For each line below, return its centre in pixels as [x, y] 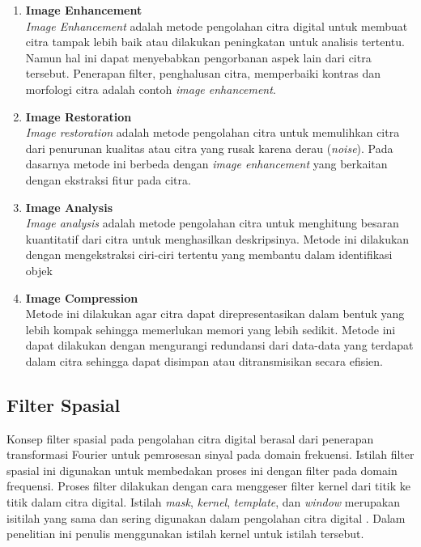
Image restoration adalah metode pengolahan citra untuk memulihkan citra [213, 132]
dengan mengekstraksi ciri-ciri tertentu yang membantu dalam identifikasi [209, 254]
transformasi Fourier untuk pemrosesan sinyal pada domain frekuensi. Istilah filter [210, 454]
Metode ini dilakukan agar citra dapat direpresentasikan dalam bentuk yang [215, 314]
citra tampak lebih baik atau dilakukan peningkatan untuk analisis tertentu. [215, 42]
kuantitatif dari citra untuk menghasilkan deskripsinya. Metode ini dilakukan [217, 238]
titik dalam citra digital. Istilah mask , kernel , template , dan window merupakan [203, 502]
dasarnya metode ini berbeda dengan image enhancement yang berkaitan [206, 164]
